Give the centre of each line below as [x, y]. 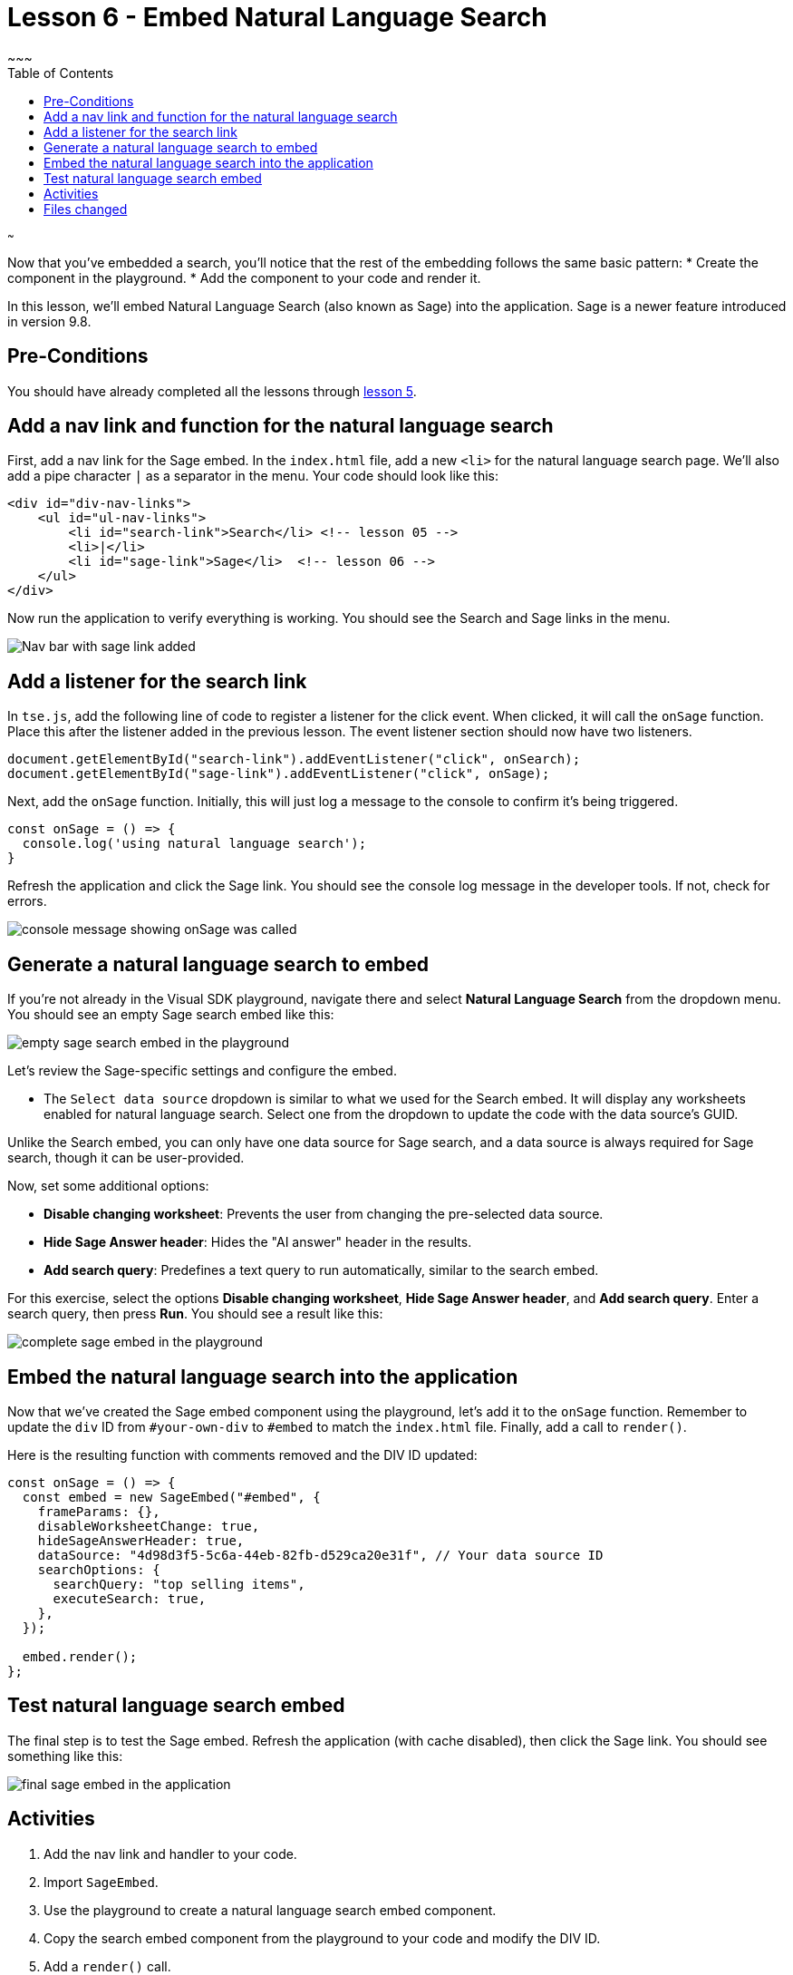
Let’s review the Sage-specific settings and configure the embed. [202, 1071]
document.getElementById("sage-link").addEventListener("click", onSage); [279, 774]
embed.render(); [80, 1656]
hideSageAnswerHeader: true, [141, 1540]
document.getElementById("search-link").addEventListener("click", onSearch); [294, 759]
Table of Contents [61, 73]
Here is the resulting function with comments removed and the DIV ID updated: [242, 1454]
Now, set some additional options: [108, 1186]
